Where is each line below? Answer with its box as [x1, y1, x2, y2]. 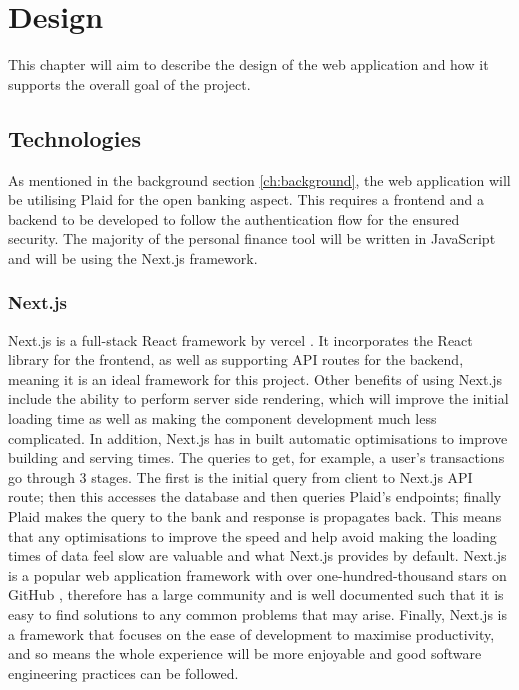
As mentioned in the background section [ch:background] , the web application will [8, 169, 511, 190]
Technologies [8, 122, 141, 153]
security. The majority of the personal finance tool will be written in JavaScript [8, 228, 496, 249]
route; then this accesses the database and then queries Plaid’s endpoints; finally [8, 486, 502, 507]
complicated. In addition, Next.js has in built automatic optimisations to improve [8, 427, 508, 448]
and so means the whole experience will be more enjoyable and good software [8, 643, 482, 664]
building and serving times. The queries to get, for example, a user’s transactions [8, 447, 505, 468]
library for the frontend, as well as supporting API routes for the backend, [8, 349, 464, 370]
